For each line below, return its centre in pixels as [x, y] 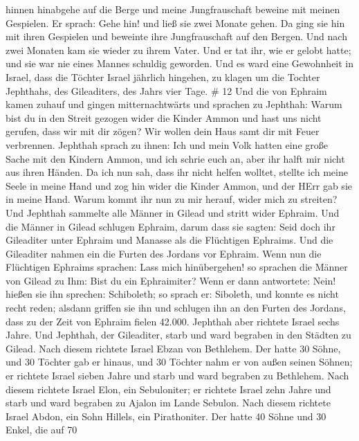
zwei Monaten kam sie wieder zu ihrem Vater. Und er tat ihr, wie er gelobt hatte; [178, 49]
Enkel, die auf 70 [42, 430]
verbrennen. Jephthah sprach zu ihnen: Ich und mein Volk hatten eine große [167, 144]
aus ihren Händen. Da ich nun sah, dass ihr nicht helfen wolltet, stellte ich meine [177, 172]
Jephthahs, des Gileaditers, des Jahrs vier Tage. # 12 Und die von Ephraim [166, 90]
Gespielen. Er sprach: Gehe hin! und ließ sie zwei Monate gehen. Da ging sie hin [175, 22]
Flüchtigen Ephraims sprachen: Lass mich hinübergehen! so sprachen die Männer [177, 267]
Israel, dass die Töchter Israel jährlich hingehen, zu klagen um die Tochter [163, 76]
